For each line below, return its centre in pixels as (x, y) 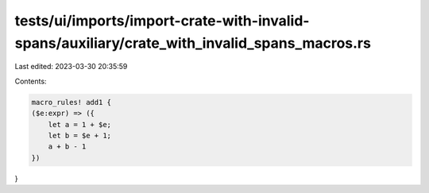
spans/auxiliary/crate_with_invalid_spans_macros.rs (193, 43)
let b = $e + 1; (79, 135)
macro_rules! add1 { (71, 102)
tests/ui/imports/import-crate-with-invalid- (162, 21)
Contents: (31, 81)
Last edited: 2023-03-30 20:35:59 (71, 67)
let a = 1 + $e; (79, 124)
